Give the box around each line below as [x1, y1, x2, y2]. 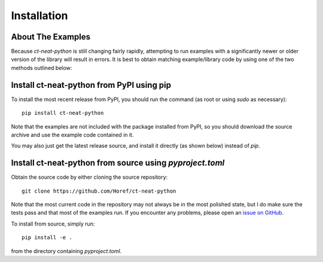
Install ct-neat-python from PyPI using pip [11, 80, 172, 90]
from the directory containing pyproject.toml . [11, 247, 122, 254]
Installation [11, 9, 68, 22]
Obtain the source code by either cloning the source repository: [11, 173, 168, 181]
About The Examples [11, 32, 91, 42]
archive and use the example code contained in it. [11, 131, 134, 138]
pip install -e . [22, 234, 72, 241]
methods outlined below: [11, 64, 72, 71]
